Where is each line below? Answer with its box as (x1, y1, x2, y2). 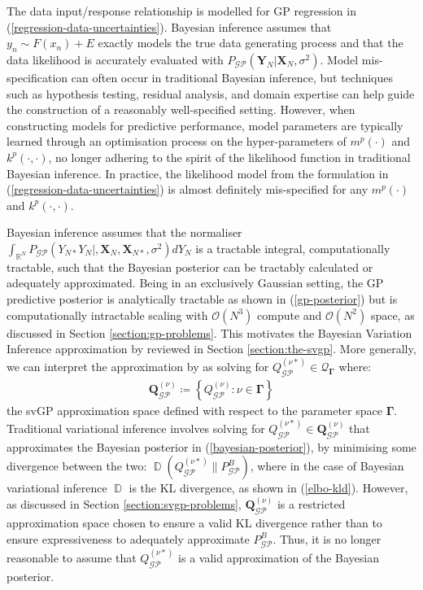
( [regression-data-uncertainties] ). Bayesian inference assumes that (7, 18, 332, 35)
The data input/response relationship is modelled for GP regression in (7, 2, 356, 19)
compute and (257, 306, 322, 323)
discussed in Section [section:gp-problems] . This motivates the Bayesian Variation (7, 324, 412, 341)
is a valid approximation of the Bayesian (178, 548, 380, 566)
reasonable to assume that (7, 548, 137, 566)
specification (7, 68, 68, 85)
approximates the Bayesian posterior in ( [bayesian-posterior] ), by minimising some (7, 438, 416, 455)
